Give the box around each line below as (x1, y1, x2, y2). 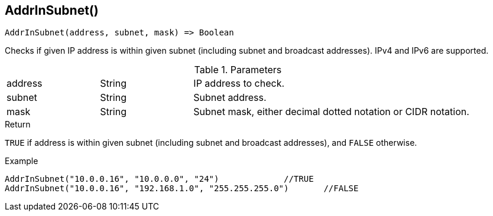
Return (5, 119, 31, 130)
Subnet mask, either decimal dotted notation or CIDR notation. (193, 106, 469, 118)
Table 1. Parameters (194, 64, 282, 76)
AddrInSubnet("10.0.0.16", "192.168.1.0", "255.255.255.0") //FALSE (5, 184, 359, 194)
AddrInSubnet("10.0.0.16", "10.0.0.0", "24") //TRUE (5, 174, 314, 184)
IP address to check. (193, 77, 285, 90)
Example (5, 156, 38, 166)
